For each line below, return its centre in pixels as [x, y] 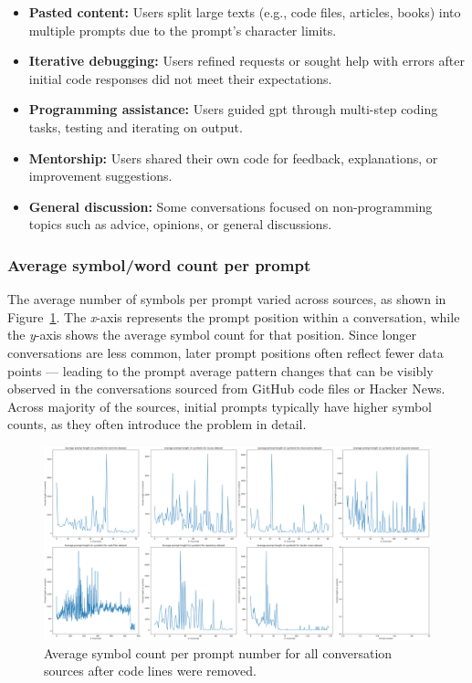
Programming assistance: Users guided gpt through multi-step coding [233, 109]
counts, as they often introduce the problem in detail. [157, 424]
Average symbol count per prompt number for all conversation [218, 652]
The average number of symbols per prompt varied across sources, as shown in [227, 299]
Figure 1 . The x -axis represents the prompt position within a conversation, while [234, 316]
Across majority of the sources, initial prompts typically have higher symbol [220, 406]
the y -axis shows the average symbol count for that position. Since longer [212, 335]
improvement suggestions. [100, 176]
